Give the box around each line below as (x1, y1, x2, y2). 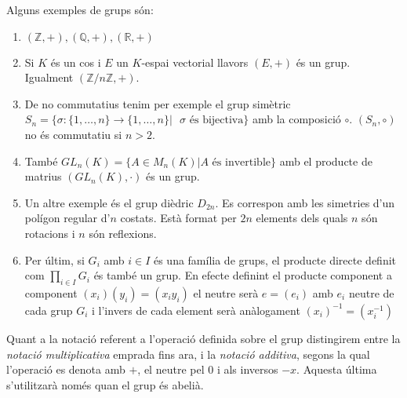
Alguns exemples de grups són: (6, 2, 154, 17)
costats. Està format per (120, 210, 237, 226)
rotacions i (24, 225, 75, 241)
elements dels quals (256, 210, 348, 226)
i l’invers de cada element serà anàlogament (92, 301, 300, 318)
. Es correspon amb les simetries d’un (215, 194, 395, 210)
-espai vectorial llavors (141, 53, 249, 70)
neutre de (348, 284, 394, 301)
